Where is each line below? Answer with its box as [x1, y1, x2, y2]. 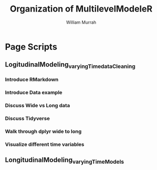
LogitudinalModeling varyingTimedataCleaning [5, 60, 136, 70]
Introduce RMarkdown [5, 76, 59, 83]
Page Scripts [5, 41, 57, 52]
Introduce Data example [5, 89, 63, 96]
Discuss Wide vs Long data [5, 102, 70, 109]
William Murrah [66, 19, 97, 25]
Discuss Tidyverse [5, 115, 50, 122]
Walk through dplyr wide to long [5, 128, 82, 135]
